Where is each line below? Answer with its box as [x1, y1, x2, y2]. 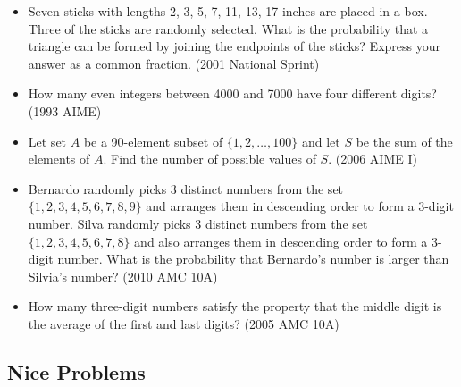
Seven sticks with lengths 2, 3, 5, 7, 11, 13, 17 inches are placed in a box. [28, 2, 428, 20]
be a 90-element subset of [83, 131, 223, 150]
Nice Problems [7, 358, 146, 385]
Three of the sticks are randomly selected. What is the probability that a [28, 19, 429, 38]
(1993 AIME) [28, 101, 102, 120]
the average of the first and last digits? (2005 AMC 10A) [28, 314, 339, 332]
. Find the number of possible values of [103, 149, 316, 168]
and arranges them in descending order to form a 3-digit [146, 197, 454, 215]
